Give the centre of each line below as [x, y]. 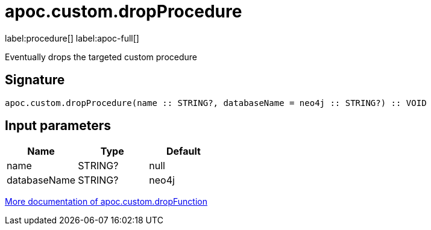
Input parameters [58, 126]
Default [184, 151]
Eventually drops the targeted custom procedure [101, 57]
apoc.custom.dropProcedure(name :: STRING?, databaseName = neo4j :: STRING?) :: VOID [216, 103]
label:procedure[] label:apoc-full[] [72, 38]
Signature [35, 80]
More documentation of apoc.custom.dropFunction [106, 202]
